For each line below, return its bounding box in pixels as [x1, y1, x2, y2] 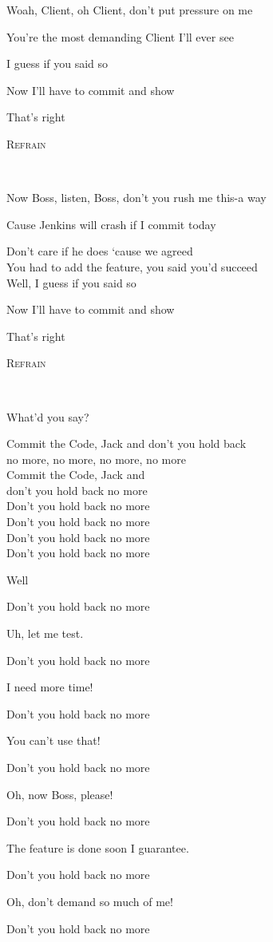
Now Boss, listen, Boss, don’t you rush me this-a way [6, 189, 267, 206]
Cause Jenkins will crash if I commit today [6, 216, 216, 232]
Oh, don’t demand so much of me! [6, 893, 173, 909]
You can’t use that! [6, 732, 101, 749]
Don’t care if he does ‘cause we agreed [6, 243, 193, 259]
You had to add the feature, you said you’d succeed [6, 258, 258, 275]
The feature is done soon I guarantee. [6, 839, 189, 856]
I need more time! [6, 679, 93, 695]
